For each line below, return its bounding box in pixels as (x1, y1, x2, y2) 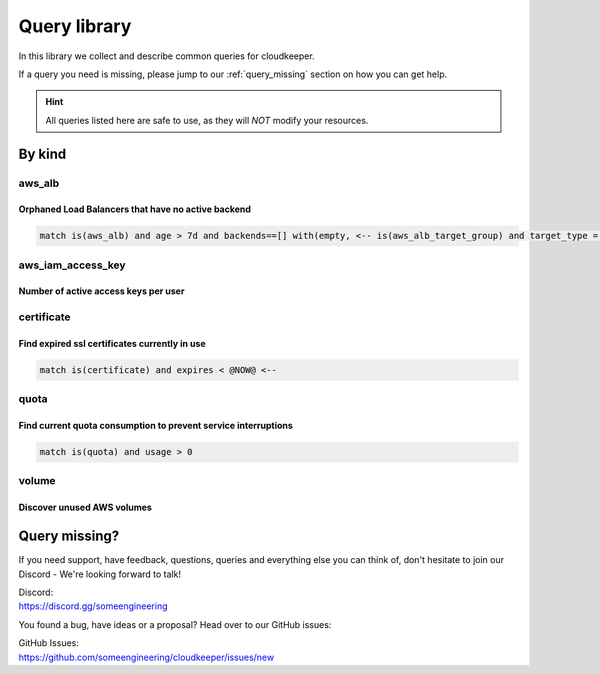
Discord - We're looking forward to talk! (18, 568, 182, 580)
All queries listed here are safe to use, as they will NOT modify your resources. (45, 114, 369, 126)
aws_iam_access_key (18, 258, 126, 272)
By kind (18, 145, 67, 162)
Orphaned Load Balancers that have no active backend (18, 203, 252, 215)
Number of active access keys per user (18, 285, 185, 297)
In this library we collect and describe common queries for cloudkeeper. (18, 50, 315, 62)
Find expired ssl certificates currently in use (18, 338, 206, 349)
